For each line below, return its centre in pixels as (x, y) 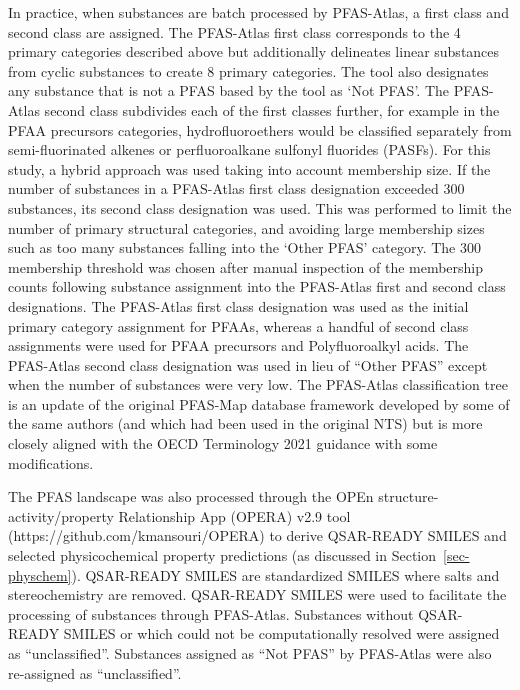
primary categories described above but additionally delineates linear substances (254, 51)
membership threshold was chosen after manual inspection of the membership (246, 266)
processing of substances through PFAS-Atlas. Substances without (211, 613)
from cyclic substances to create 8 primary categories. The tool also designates (248, 70)
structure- (408, 496)
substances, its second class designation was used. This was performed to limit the (260, 207)
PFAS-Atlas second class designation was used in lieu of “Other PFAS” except (248, 364)
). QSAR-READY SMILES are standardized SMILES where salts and (285, 574)
